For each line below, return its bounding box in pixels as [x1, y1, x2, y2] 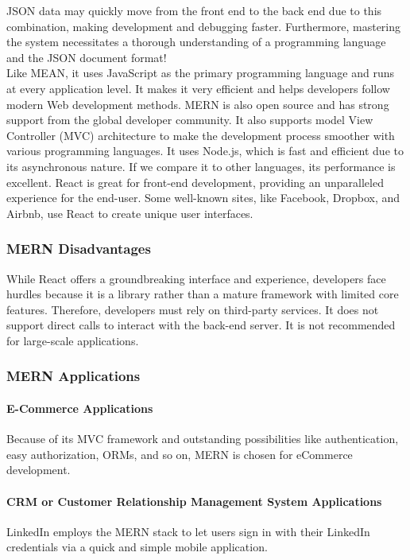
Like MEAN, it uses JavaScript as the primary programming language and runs [6, 64, 395, 81]
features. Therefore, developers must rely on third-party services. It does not [6, 301, 379, 317]
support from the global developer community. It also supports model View [6, 111, 373, 128]
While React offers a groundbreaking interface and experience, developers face [6, 270, 386, 286]
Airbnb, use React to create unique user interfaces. [6, 204, 253, 221]
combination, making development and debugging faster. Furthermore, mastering [6, 17, 401, 34]
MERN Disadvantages [6, 239, 151, 259]
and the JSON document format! [6, 49, 167, 65]
